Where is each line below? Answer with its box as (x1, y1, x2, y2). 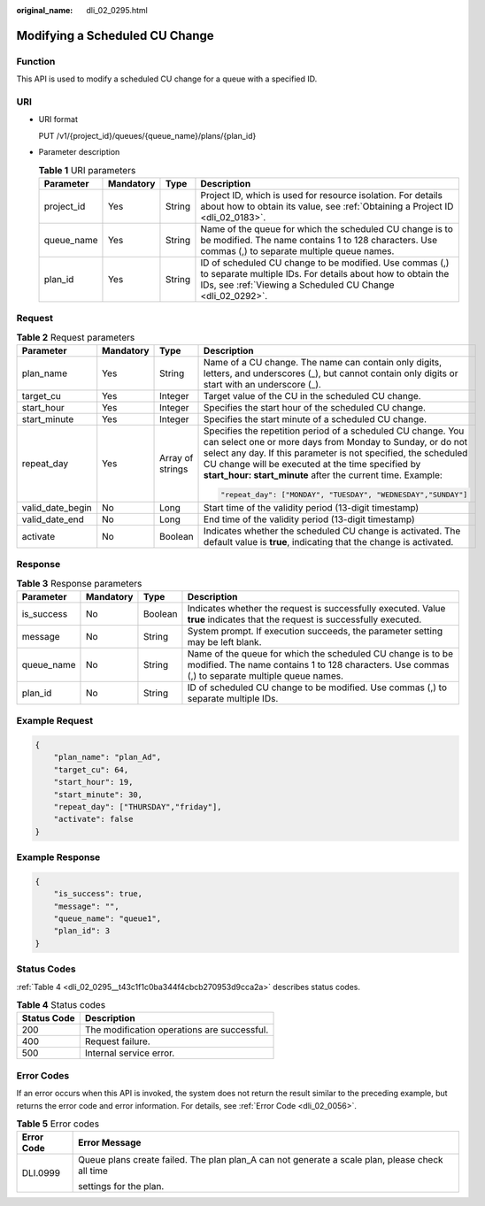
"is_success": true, (53, 889, 143, 899)
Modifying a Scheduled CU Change (16, 27, 214, 43)
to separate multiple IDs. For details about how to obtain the (200, 267, 450, 280)
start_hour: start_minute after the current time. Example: (204, 469, 443, 481)
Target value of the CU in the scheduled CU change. (204, 389, 421, 402)
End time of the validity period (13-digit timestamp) (204, 513, 415, 526)
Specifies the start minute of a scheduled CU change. (204, 412, 427, 425)
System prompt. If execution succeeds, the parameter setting (187, 625, 443, 637)
